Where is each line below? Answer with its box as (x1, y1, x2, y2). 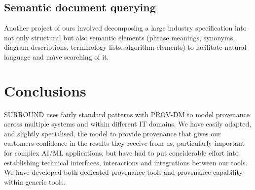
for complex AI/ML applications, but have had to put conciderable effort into (4, 148, 239, 158)
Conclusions (4, 80, 86, 100)
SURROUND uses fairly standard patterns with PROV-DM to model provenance (4, 109, 250, 119)
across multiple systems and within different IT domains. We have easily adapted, (4, 119, 252, 129)
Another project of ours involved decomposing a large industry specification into (4, 23, 247, 33)
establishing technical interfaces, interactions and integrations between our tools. (4, 157, 248, 167)
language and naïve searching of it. (4, 51, 109, 62)
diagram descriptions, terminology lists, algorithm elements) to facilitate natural (4, 42, 247, 52)
